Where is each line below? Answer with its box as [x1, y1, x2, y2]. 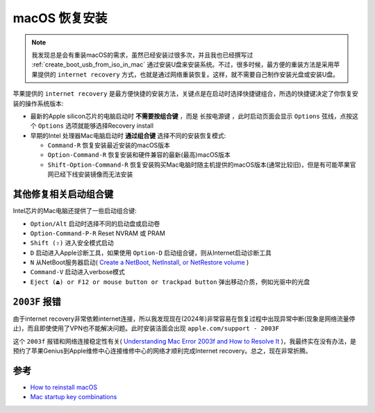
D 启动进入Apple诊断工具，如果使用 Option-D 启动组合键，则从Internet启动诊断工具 [30, 248, 272, 257]
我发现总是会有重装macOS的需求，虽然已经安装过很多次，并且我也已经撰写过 [31, 51, 253, 59]
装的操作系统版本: [12, 99, 64, 108]
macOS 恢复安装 [12, 10, 108, 26]
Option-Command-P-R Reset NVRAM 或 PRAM [30, 229, 166, 237]
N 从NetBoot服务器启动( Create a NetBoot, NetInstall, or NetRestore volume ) [30, 258, 249, 267]
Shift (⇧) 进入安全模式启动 [30, 239, 114, 247]
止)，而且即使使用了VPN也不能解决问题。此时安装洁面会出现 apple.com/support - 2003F [12, 324, 279, 332]
